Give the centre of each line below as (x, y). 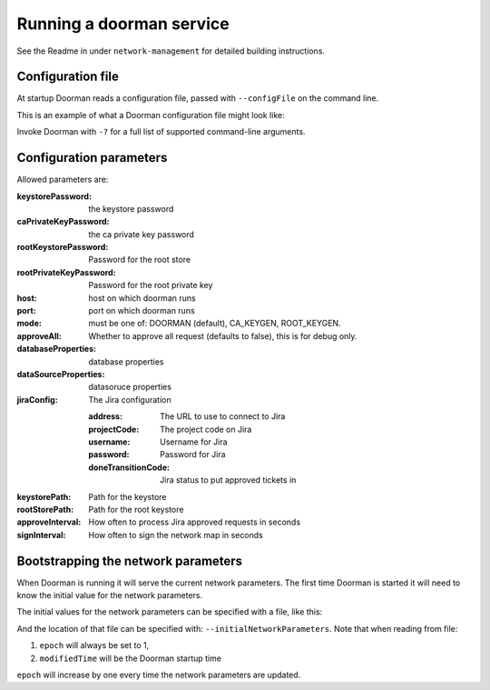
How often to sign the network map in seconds (176, 535)
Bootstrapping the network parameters (130, 560)
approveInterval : (49, 522)
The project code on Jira (206, 429)
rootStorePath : (45, 509)
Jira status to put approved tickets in (228, 480)
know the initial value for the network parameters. (110, 595)
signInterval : (41, 535)
